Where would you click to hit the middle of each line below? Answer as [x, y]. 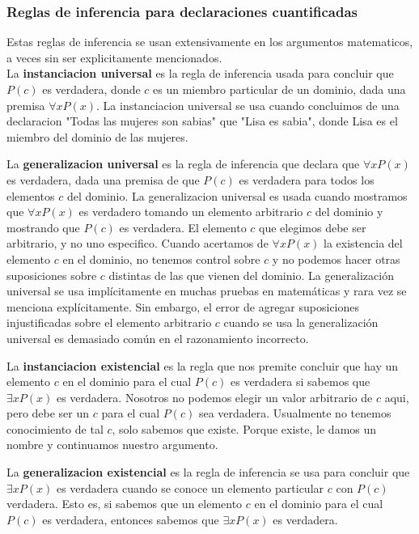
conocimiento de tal [55, 428]
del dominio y [349, 212]
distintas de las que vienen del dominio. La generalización [251, 275]
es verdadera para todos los [307, 179]
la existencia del [363, 243]
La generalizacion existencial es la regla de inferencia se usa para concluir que [208, 472]
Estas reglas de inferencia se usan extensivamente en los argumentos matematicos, [210, 42]
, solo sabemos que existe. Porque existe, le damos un [244, 428]
